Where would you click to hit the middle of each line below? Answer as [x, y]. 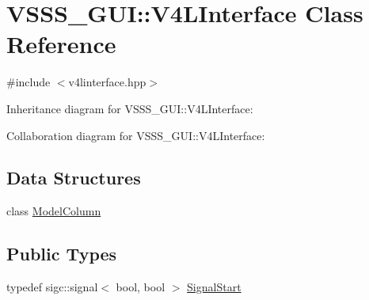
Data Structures [74, 178]
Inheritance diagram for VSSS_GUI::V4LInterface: [130, 108]
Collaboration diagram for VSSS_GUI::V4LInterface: [136, 135]
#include [29, 82]
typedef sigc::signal [52, 287]
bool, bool [141, 287]
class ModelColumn [54, 211]
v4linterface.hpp [107, 82]
